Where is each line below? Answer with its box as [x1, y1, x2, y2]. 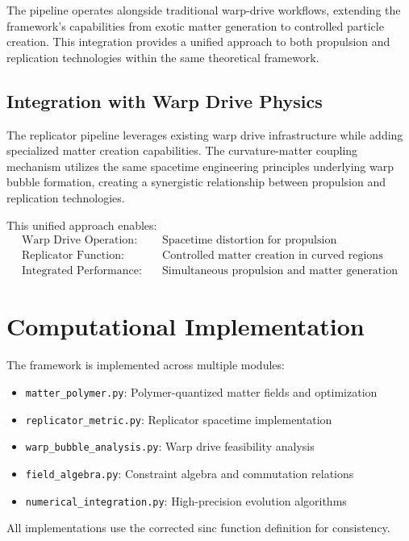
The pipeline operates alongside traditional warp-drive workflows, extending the [6, 2, 401, 18]
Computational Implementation [6, 310, 365, 343]
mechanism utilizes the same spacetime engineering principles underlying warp [6, 157, 394, 174]
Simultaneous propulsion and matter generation [162, 265, 398, 277]
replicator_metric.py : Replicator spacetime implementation [25, 410, 332, 427]
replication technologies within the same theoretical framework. [6, 48, 319, 65]
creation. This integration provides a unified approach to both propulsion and [6, 33, 390, 50]
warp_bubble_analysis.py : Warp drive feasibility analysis [25, 438, 315, 455]
